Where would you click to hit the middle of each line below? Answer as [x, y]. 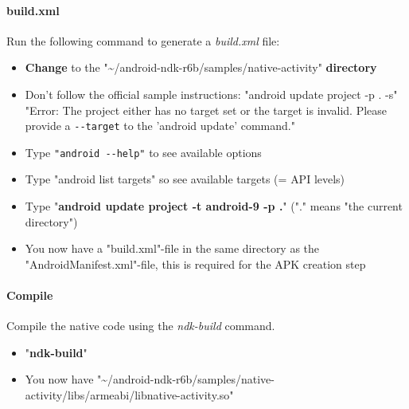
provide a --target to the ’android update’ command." [160, 126]
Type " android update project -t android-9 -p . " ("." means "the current [214, 206]
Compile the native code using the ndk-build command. [141, 326]
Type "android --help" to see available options [143, 152]
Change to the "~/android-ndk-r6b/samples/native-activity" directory [201, 67]
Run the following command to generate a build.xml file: [143, 40]
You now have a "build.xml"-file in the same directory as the [172, 248]
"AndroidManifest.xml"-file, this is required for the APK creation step [195, 263]
